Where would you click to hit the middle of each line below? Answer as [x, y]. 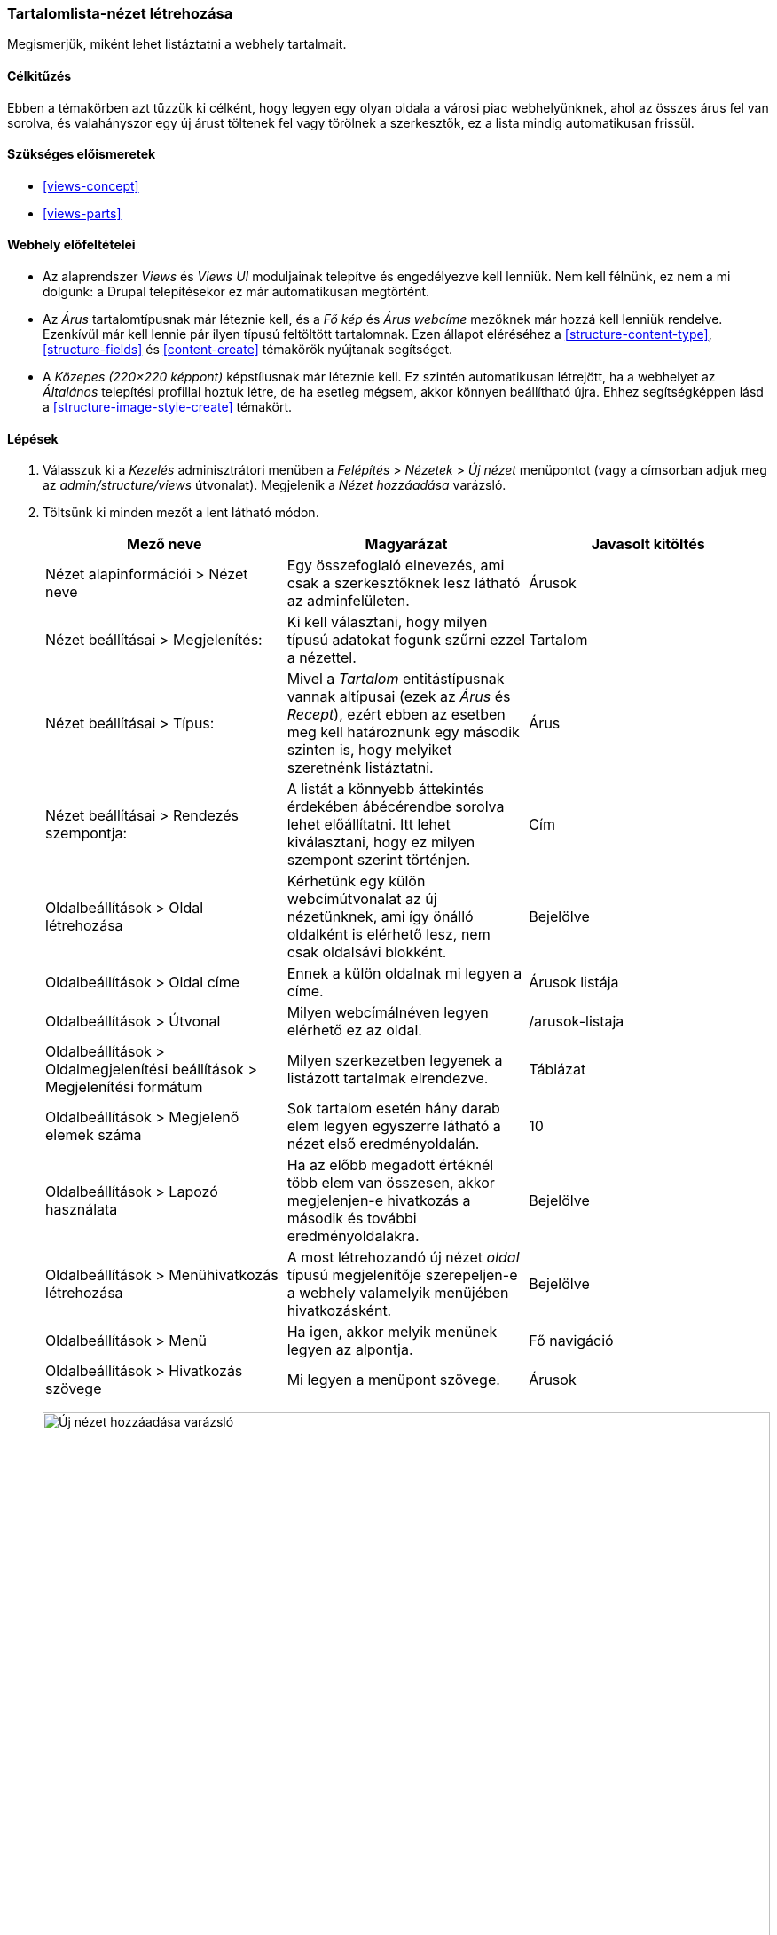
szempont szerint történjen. [379, 860]
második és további [352, 1219]
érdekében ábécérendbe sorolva [396, 807]
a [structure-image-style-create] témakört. [168, 407]
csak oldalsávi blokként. [367, 952]
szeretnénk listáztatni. [360, 768]
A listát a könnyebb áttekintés [385, 789]
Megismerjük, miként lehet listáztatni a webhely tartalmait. [177, 44]
